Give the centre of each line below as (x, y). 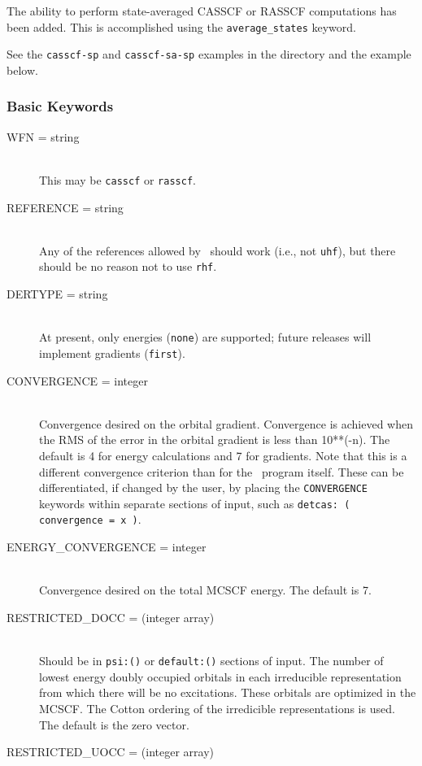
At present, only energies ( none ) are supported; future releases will (205, 337)
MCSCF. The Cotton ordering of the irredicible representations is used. (217, 708)
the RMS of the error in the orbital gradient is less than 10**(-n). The (215, 440)
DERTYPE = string (57, 294)
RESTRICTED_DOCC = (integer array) (111, 617)
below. (22, 70)
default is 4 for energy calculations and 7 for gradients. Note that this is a (223, 455)
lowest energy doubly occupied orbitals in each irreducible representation (220, 676)
